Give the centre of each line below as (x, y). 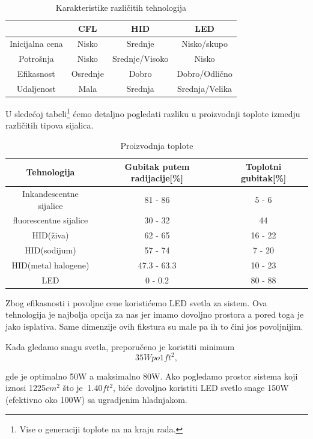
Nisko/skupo (205, 44)
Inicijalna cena (36, 44)
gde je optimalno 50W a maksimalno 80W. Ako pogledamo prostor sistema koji (152, 376)
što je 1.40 (83, 388)
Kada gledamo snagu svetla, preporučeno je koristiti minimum (120, 346)
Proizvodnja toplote (157, 145)
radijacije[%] (157, 178)
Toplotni (264, 166)
